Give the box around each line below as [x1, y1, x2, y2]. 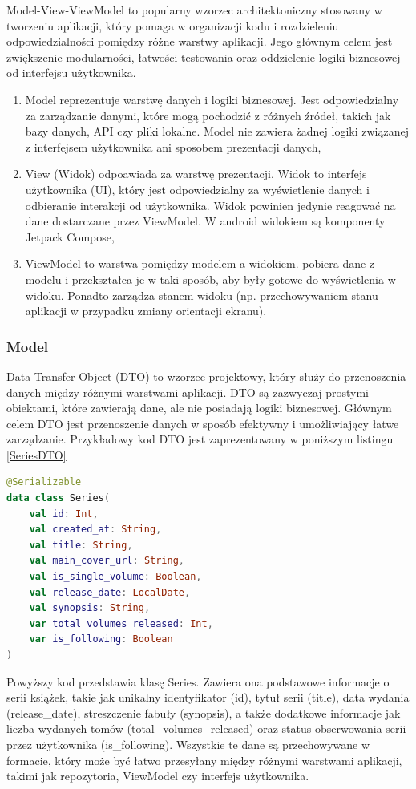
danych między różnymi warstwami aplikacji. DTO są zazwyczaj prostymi [6, 383, 370, 400]
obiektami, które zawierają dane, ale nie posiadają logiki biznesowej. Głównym [6, 399, 392, 416]
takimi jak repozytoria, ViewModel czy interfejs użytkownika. [6, 767, 309, 784]
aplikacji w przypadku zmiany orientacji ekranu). [25, 302, 267, 319]
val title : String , [29, 539, 133, 551]
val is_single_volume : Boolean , [29, 571, 202, 583]
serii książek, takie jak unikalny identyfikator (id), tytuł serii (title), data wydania [6, 689, 410, 706]
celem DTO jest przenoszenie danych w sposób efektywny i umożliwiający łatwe [6, 415, 399, 431]
